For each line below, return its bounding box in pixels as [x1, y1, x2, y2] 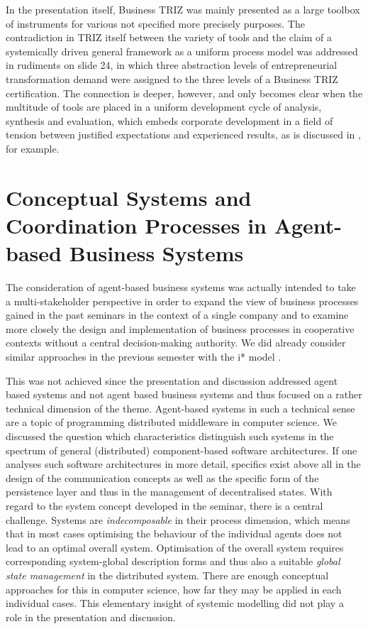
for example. [6, 141, 60, 155]
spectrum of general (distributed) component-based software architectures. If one [6, 442, 357, 457]
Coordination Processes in [6, 210, 267, 239]
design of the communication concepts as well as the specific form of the [6, 470, 319, 485]
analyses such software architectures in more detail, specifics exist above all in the [6, 456, 361, 471]
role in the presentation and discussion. [6, 609, 176, 624]
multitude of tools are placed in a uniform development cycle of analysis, [6, 99, 322, 114]
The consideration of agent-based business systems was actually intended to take [6, 280, 356, 295]
